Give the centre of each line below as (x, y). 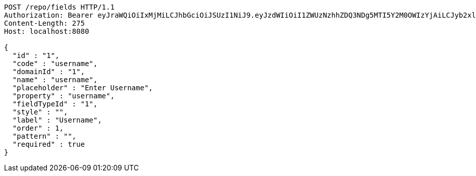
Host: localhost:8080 (47, 31)
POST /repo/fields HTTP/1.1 (59, 7)
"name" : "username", (55, 80)
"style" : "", (40, 112)
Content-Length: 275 (45, 23)
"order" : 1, (38, 128)
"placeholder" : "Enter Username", (83, 88)
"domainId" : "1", (49, 72)
